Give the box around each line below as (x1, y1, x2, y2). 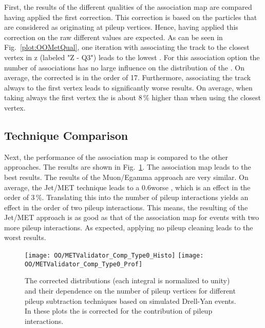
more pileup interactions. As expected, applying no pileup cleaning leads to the (4, 222, 253, 232)
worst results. (4, 232, 46, 243)
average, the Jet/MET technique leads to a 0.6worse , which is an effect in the (4, 181, 251, 192)
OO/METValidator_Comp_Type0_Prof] (25, 260, 143, 268)
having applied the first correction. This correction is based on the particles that (4, 11, 257, 22)
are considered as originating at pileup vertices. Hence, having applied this (4, 22, 238, 32)
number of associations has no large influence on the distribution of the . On (4, 62, 244, 72)
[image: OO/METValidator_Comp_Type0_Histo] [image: (25, 252, 204, 260)
